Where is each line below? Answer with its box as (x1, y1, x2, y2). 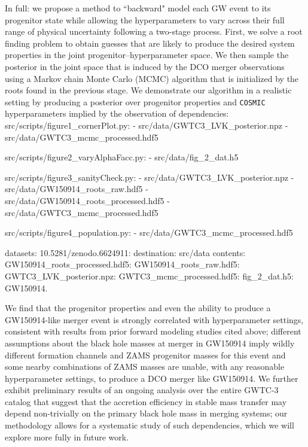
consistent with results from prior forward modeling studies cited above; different (5, 325, 301, 337)
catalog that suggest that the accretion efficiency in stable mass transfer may (5, 395, 287, 408)
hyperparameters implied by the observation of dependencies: (5, 107, 229, 120)
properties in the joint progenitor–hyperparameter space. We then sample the (5, 48, 289, 61)
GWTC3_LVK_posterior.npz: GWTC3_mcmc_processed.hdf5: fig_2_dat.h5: (5, 269, 294, 282)
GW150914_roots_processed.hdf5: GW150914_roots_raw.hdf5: (5, 258, 240, 270)
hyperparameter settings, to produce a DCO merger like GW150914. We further (5, 372, 298, 384)
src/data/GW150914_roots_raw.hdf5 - (5, 183, 148, 195)
